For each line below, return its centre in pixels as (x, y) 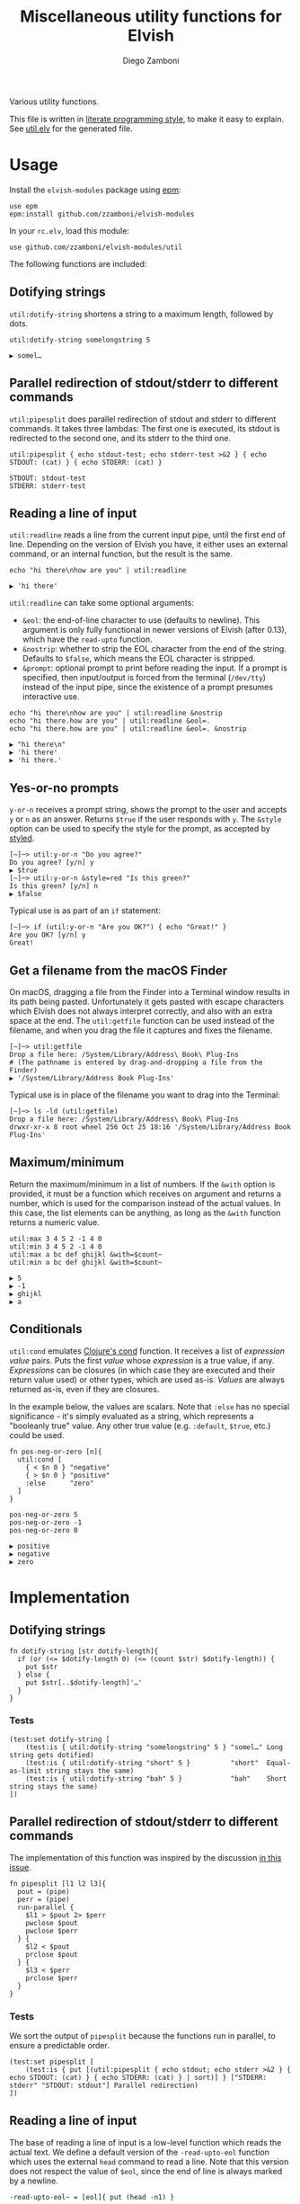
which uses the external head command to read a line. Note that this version (149, 2161)
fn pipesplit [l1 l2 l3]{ (57, 1884)
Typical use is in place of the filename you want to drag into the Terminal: (145, 1095)
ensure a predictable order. (59, 2045)
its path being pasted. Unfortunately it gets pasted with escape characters (147, 1001)
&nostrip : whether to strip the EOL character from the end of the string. (154, 649)
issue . (20, 1867)
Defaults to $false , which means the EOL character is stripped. (139, 659)
